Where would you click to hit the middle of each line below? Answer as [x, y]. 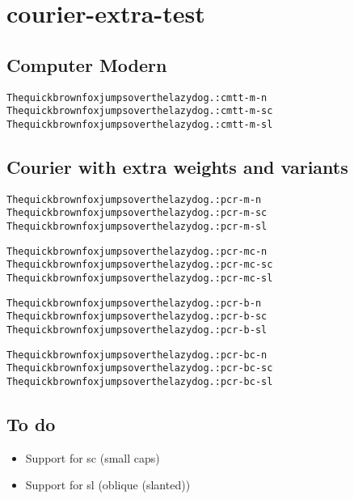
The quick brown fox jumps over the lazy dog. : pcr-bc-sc [140, 368]
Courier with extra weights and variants [177, 166]
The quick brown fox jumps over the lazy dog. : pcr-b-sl [137, 330]
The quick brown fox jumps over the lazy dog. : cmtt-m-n [137, 97]
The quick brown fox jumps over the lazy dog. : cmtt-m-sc [140, 111]
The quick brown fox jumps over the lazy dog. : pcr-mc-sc [140, 265]
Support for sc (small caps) [93, 457]
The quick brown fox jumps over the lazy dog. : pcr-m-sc [137, 213]
